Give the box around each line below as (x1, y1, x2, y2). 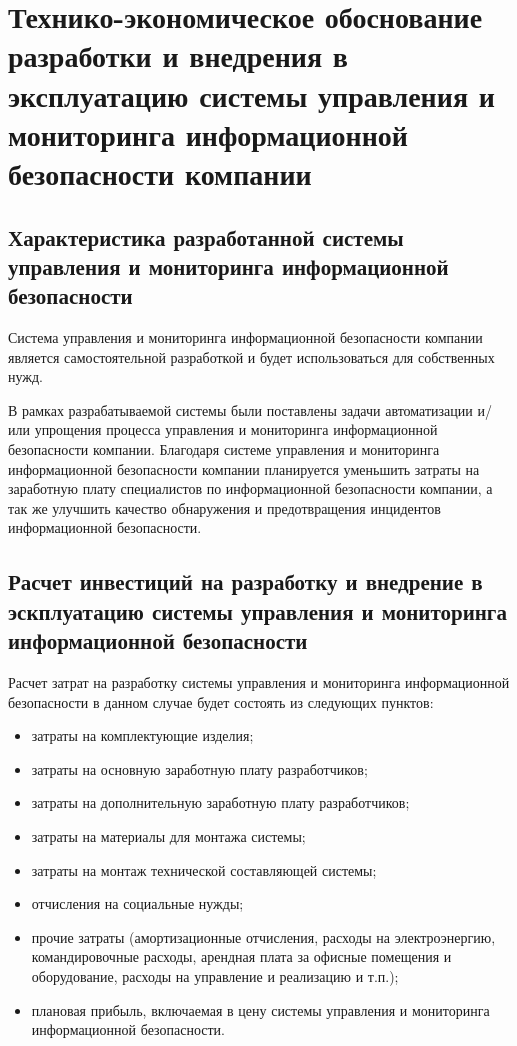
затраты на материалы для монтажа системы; (31, 826, 306, 846)
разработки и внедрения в (8, 35, 348, 76)
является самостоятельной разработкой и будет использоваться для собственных (8, 346, 495, 367)
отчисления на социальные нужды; (31, 893, 244, 914)
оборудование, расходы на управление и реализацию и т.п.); (31, 965, 399, 986)
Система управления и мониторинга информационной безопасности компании (8, 327, 483, 348)
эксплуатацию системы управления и (8, 74, 495, 115)
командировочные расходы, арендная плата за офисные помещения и (31, 946, 452, 967)
